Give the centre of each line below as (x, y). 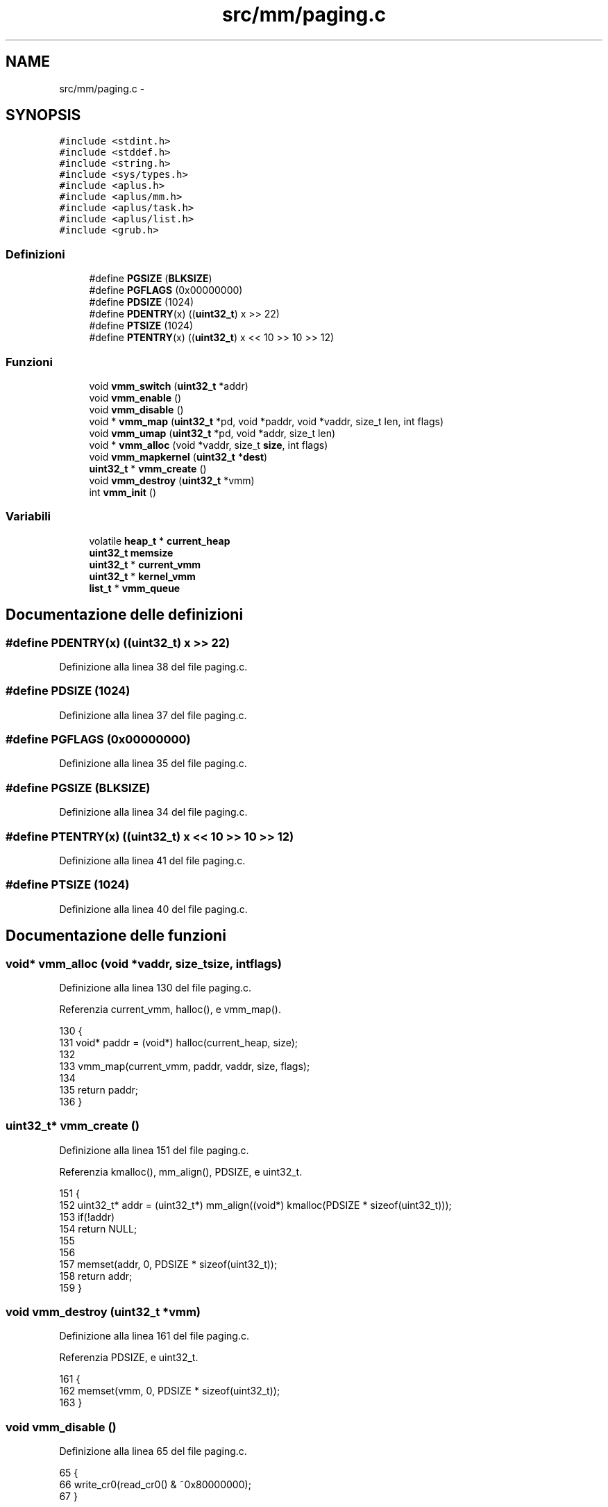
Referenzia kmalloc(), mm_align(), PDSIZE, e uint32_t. (181, 1171)
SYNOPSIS (43, 115)
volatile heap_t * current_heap (160, 541)
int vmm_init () (123, 492)
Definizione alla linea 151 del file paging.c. (154, 1150)
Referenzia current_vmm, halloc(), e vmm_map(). (170, 1009)
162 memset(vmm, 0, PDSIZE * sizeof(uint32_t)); (170, 1391)
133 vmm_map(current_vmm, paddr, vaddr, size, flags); (185, 1066)
